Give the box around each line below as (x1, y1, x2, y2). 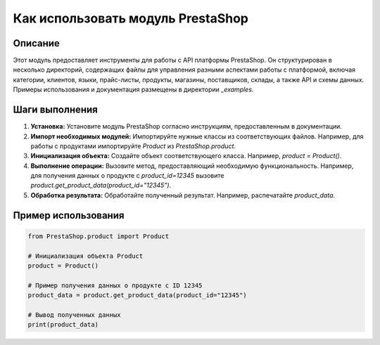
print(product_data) (27, 320, 99, 329)
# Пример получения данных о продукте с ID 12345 (27, 281, 203, 289)
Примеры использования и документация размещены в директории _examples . (13, 85, 254, 94)
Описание (13, 37, 60, 49)
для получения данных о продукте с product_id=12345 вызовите (30, 171, 224, 180)
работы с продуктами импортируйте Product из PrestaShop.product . (30, 141, 236, 150)
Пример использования (13, 209, 125, 221)
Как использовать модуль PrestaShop (13, 11, 249, 26)
